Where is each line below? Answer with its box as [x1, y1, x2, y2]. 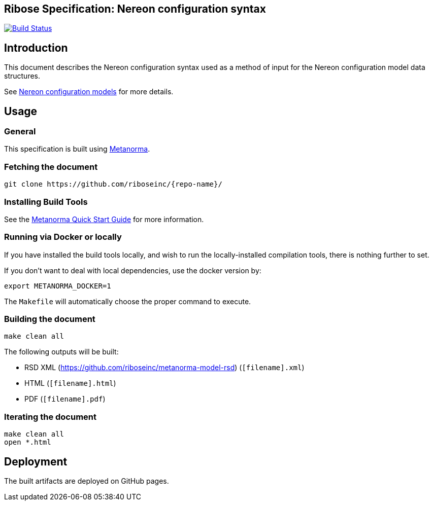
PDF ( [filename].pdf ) [24, 394, 106, 404]
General [4, 126, 36, 137]
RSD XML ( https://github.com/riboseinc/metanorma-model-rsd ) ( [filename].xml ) [24, 363, 305, 372]
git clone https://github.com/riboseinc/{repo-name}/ [4, 180, 222, 189]
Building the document [4, 314, 95, 324]
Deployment [4, 455, 68, 468]
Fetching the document [4, 161, 98, 172]
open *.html [4, 438, 51, 447]
